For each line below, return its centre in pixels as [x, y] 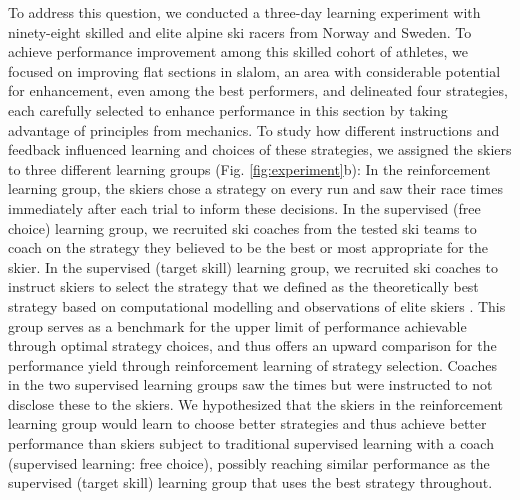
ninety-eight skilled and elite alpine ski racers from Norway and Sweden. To [240, 31]
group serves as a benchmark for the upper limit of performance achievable [237, 325]
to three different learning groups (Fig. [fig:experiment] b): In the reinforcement [249, 168]
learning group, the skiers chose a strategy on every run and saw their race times [256, 188]
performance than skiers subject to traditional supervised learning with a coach [251, 443]
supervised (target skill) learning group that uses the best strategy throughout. [250, 482]
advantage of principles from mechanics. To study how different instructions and [254, 129]
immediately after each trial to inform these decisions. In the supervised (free [244, 207]
